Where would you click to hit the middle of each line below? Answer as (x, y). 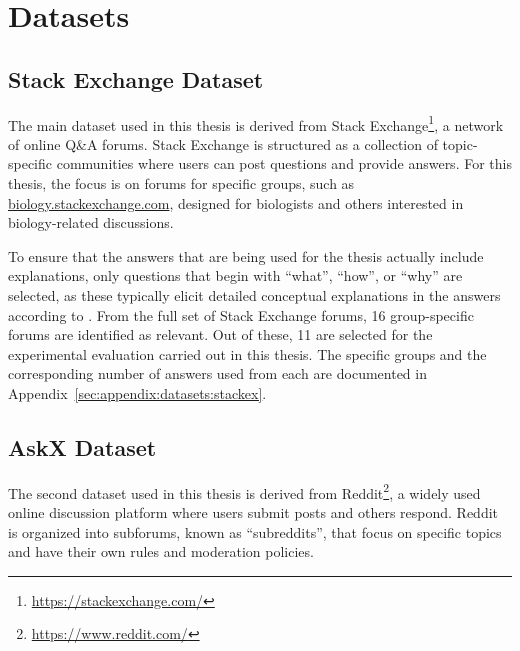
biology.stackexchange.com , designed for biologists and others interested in (236, 202)
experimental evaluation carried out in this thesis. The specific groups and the (247, 353)
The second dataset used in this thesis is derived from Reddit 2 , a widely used (244, 491)
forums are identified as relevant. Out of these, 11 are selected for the (220, 334)
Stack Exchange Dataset (136, 78)
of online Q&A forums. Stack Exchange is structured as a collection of (223, 143)
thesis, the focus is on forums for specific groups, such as (181, 183)
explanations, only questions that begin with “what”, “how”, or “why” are (235, 275)
